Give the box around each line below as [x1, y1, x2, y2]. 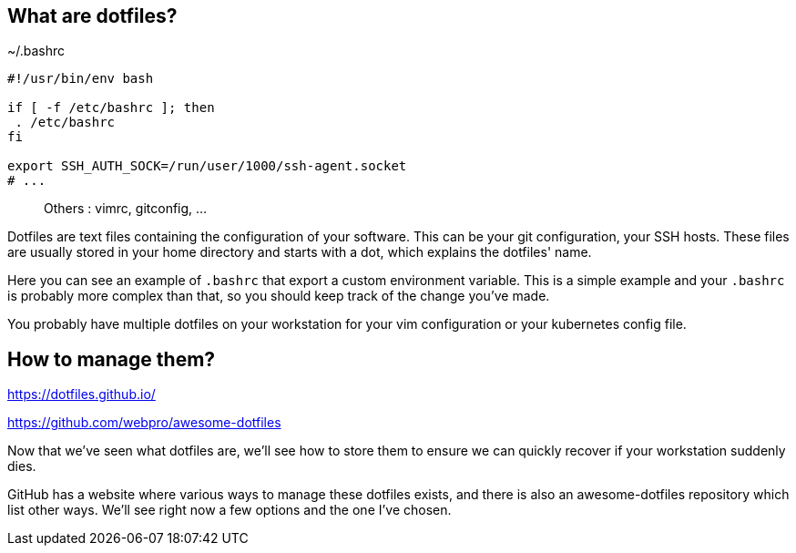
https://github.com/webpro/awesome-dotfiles [7, 415, 281, 431]
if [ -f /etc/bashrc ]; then [7, 100, 215, 116]
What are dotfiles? [7, 5, 178, 27]
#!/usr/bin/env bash [7, 71, 154, 87]
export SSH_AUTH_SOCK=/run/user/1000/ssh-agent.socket [7, 159, 407, 174]
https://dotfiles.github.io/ [7, 386, 156, 403]
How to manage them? [7, 347, 216, 371]
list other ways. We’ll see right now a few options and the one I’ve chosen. [7, 502, 452, 518]
